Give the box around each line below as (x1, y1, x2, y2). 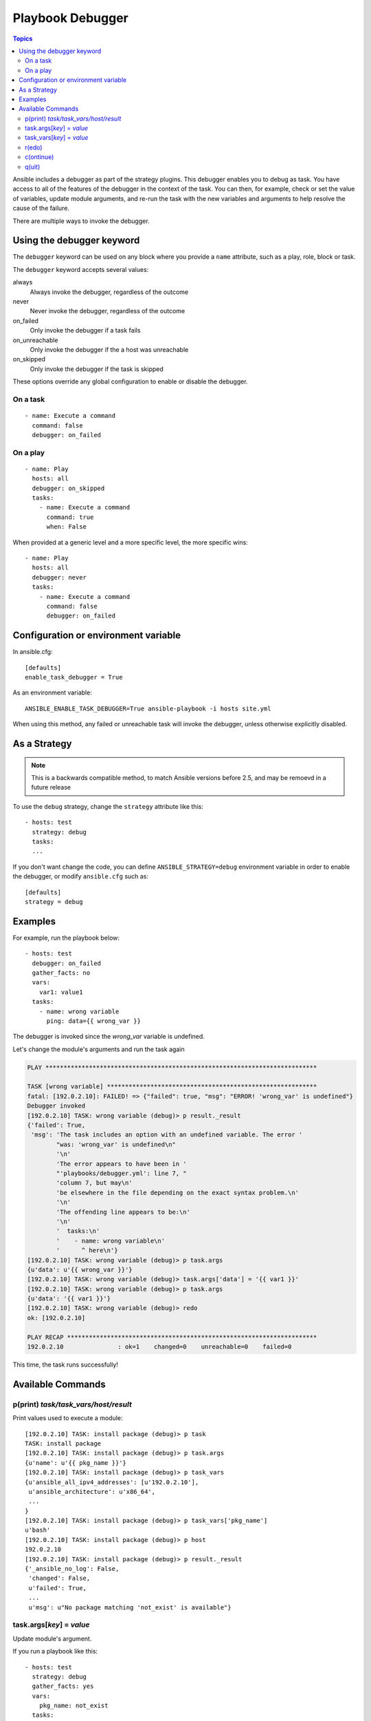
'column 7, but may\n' (56, 1179, 133, 1187)
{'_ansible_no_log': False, (25, 1565, 120, 1573)
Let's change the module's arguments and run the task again (12, 1045, 185, 1053)
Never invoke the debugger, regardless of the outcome (30, 307, 185, 315)
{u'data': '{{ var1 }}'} (27, 1295, 111, 1302)
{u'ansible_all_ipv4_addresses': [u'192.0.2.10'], (25, 1478, 199, 1486)
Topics (12, 34, 33, 43)
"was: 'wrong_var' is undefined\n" (56, 1140, 177, 1148)
